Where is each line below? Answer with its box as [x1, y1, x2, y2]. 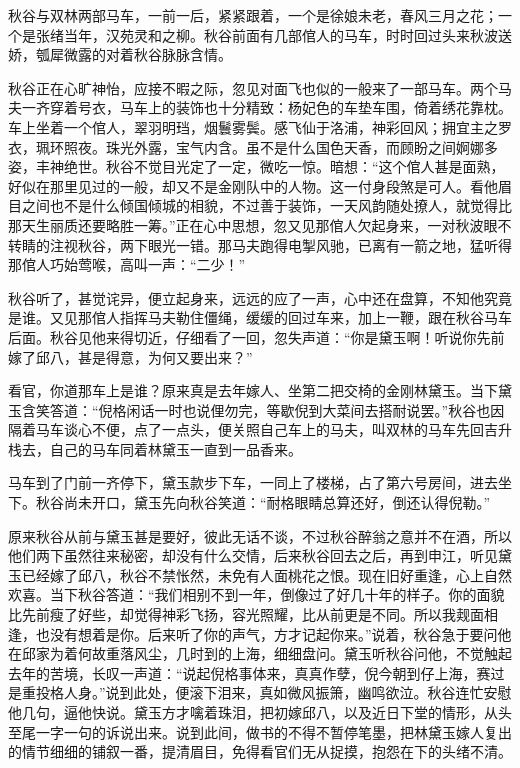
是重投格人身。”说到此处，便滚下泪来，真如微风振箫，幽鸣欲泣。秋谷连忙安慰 [8, 682, 512, 703]
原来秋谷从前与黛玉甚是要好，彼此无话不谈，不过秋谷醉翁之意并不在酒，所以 [8, 525, 512, 546]
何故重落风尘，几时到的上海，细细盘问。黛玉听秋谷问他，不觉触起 [77, 643, 512, 664]
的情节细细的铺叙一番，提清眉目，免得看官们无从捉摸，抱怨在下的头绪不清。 [8, 741, 512, 762]
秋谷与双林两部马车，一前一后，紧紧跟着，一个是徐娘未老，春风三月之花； [8, 5, 498, 25]
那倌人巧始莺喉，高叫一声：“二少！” [8, 254, 246, 275]
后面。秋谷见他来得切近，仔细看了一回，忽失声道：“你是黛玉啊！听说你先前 [8, 326, 505, 347]
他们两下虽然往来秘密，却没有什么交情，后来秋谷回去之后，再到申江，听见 [8, 545, 498, 566]
